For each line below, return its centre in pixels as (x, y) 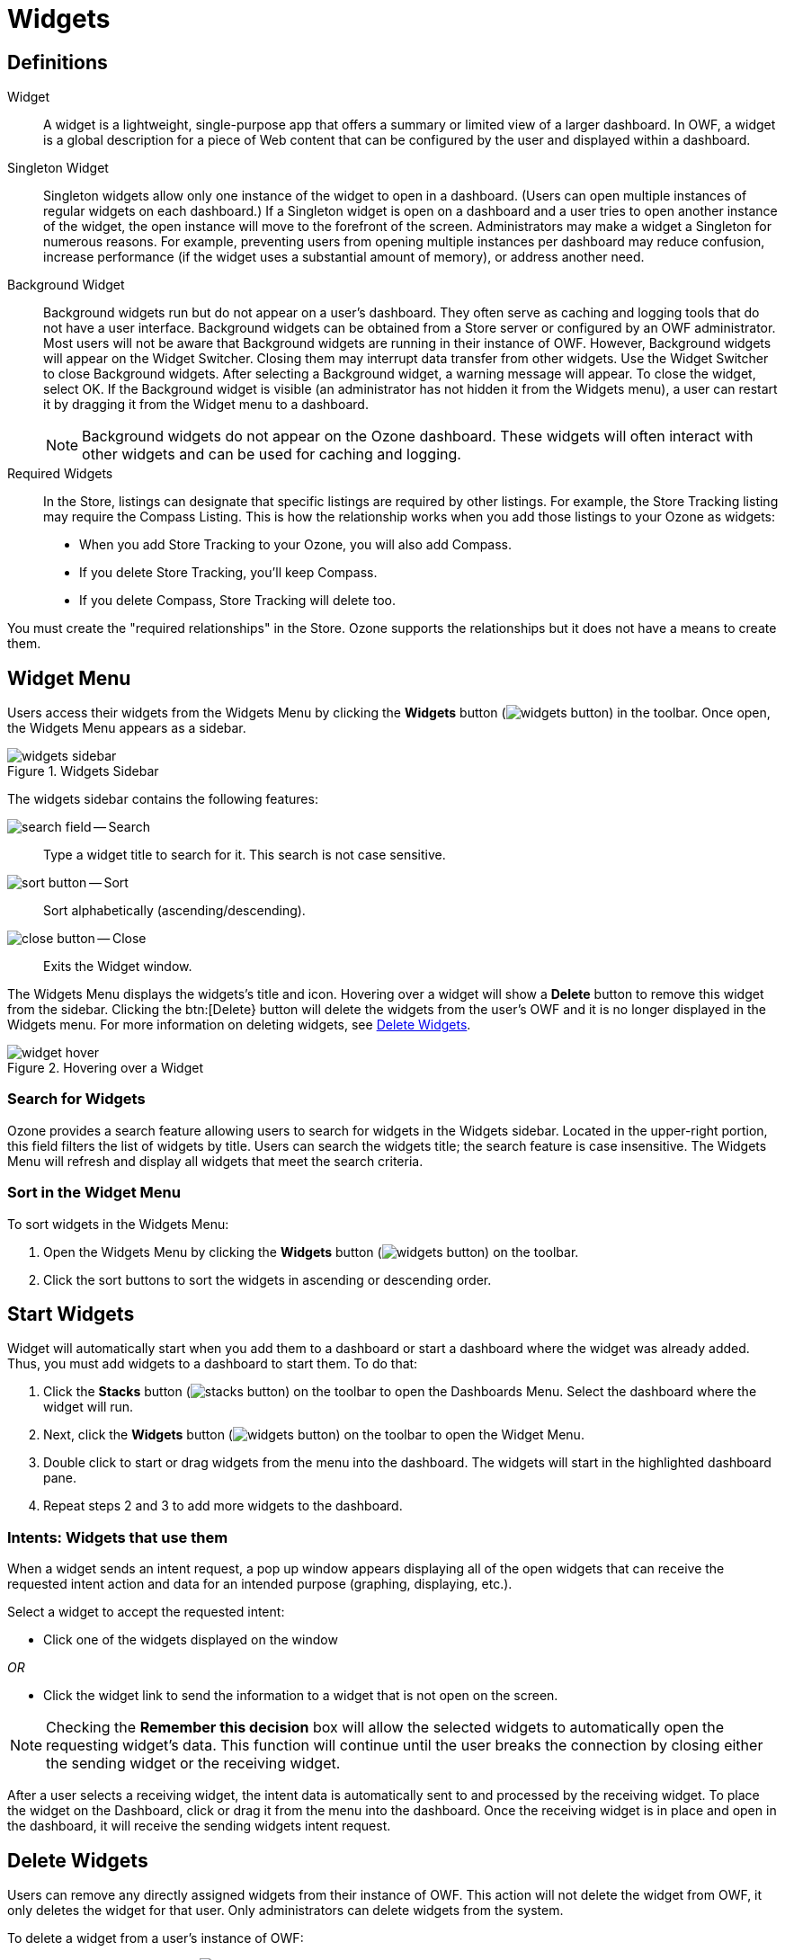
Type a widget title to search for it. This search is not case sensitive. (245, 855)
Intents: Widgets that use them (118, 1537)
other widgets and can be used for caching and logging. (272, 454)
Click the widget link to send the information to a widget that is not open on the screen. (301, 1696)
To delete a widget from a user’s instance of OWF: (156, 1938)
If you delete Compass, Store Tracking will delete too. (237, 601)
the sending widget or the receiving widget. (193, 1764)
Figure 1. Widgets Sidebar (83, 771)
